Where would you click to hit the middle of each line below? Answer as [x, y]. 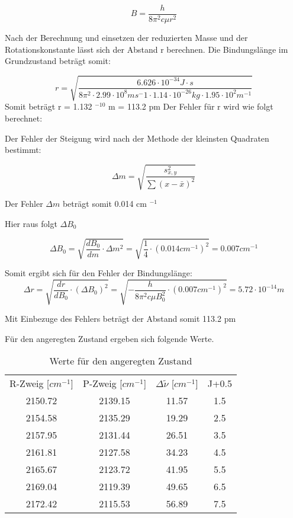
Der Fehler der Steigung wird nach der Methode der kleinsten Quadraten [137, 138]
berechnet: [24, 118]
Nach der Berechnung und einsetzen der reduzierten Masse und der [126, 38]
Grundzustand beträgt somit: [58, 61]
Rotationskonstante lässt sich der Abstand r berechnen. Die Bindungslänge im [146, 49]
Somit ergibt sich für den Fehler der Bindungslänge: [99, 273]
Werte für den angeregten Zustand [121, 361]
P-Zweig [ [102, 383]
